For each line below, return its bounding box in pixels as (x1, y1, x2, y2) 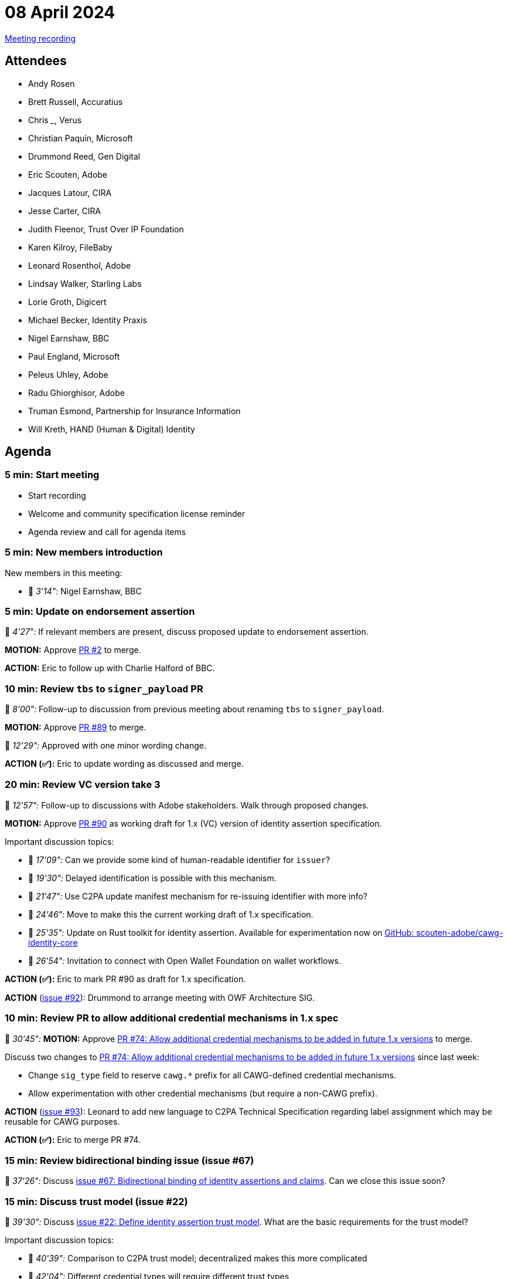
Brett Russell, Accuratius (28, 96, 123, 107)
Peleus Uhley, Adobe (28, 369, 108, 380)
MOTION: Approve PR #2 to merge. (5, 645, 141, 655)
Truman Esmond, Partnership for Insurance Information (28, 405, 241, 416)
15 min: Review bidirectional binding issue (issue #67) (5, 1154, 254, 1166)
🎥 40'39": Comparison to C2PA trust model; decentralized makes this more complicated (28, 1253, 367, 1264)
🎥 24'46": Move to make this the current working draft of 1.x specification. (28, 909, 313, 919)
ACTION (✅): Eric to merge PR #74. (5, 1134, 141, 1145)
